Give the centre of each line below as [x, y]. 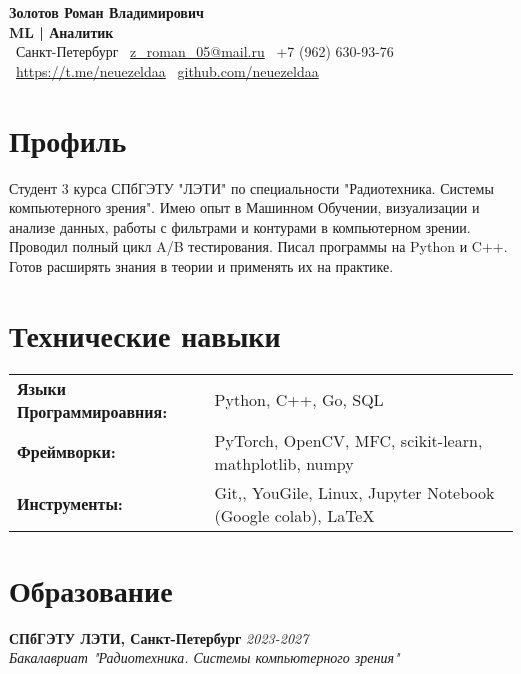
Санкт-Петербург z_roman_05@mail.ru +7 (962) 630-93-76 [204, 51]
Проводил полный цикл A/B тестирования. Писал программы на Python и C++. [258, 246]
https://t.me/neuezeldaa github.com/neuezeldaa [167, 70]
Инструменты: [70, 504]
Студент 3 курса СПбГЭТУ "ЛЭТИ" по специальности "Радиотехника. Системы [251, 187]
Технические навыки [145, 334]
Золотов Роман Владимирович [106, 12]
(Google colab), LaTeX [294, 515]
